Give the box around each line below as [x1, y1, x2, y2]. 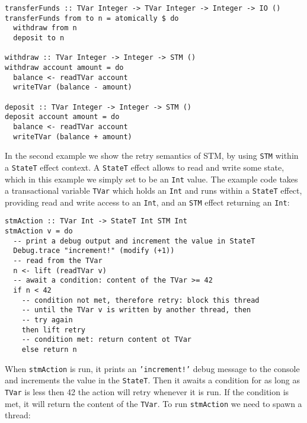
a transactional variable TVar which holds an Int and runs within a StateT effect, [5, 184, 302, 197]
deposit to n [13, 33, 65, 42]
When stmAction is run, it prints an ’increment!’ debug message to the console [5, 362, 300, 374]
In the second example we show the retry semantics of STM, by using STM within [5, 149, 299, 162]
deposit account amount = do [5, 113, 120, 121]
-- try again [21, 316, 73, 325]
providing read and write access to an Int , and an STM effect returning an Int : [5, 196, 290, 208]
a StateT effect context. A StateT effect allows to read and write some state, [5, 161, 284, 173]
